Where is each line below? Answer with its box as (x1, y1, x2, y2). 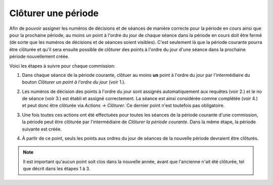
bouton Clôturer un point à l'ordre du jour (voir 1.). (22, 79, 126, 85)
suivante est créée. (22, 126, 62, 132)
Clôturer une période (9, 8, 99, 19)
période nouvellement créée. (9, 54, 70, 60)
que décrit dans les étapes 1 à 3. (23, 166, 90, 172)
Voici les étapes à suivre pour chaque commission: (9, 63, 116, 69)
